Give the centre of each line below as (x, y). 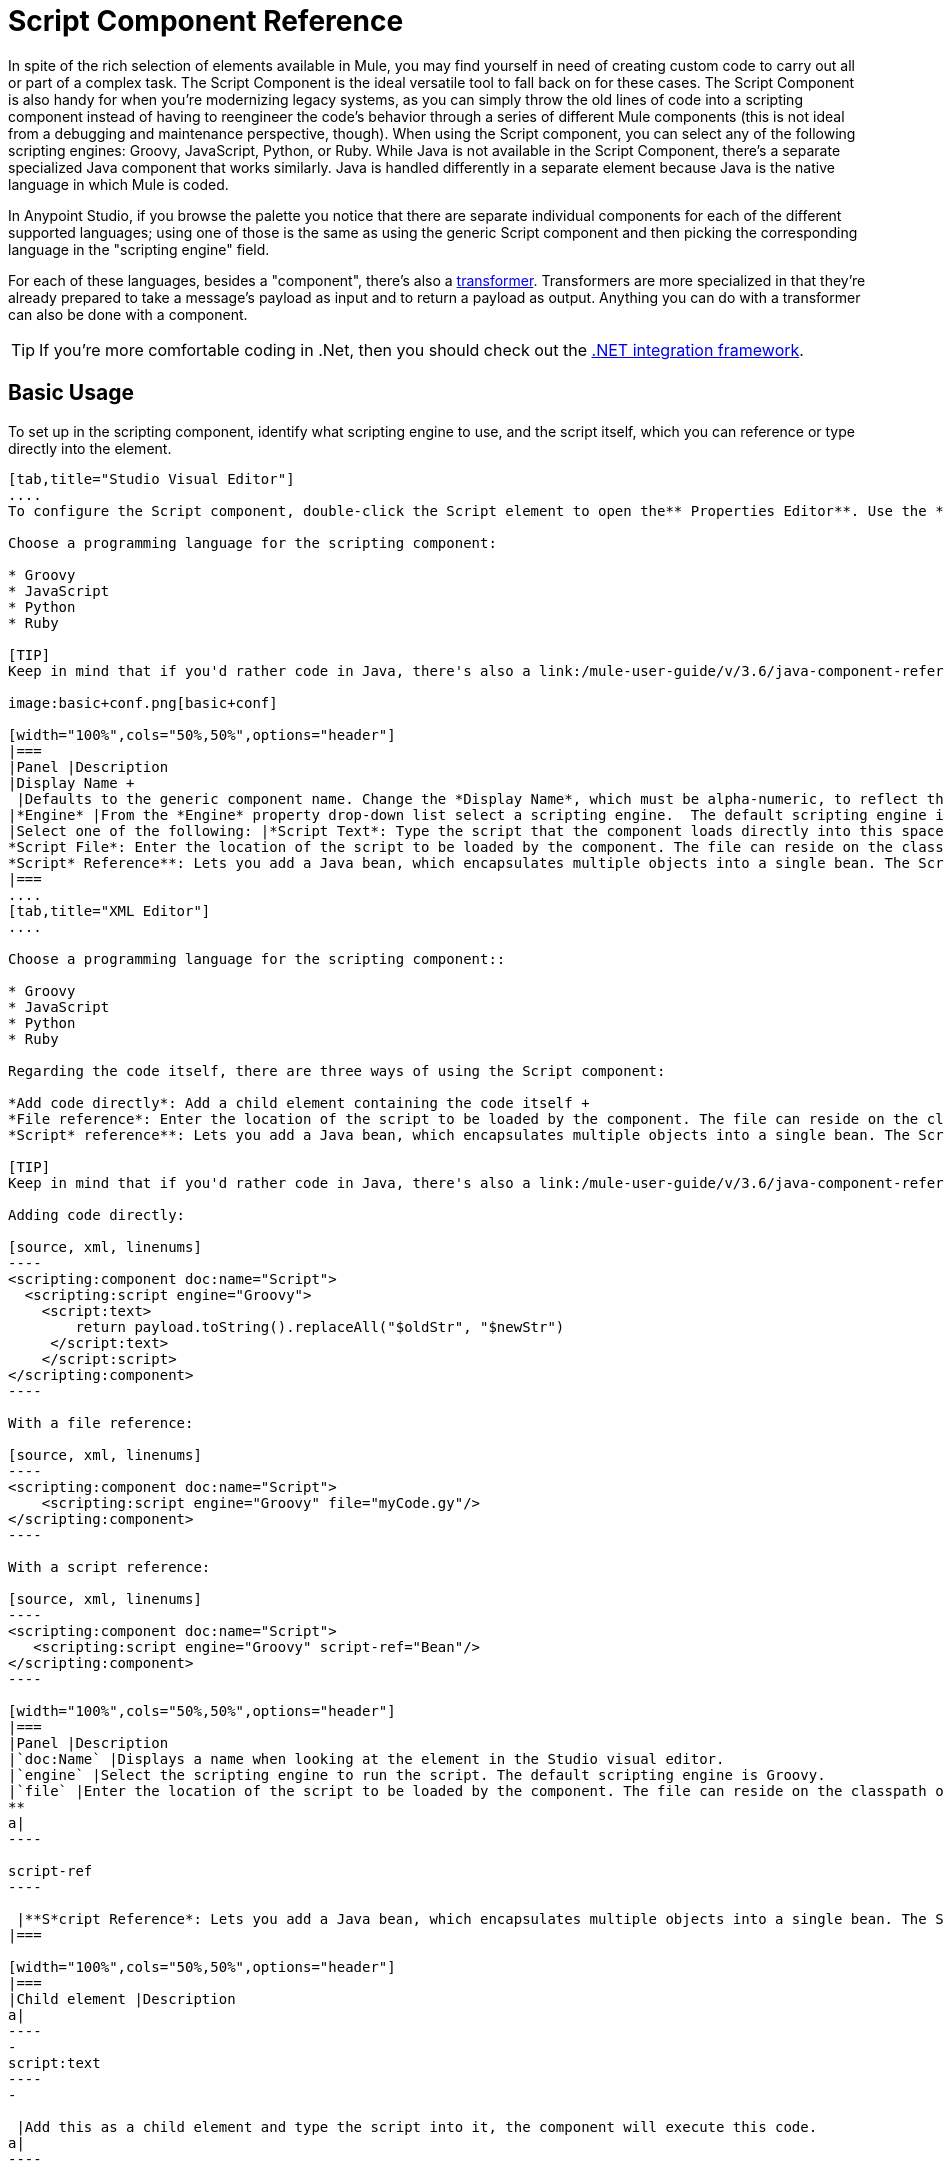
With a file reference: (101, 1422)
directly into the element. (90, 448)
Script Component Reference (206, 21)
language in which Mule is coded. (118, 184)
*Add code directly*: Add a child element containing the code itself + (299, 1102)
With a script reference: (109, 1566)
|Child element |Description (122, 1998)
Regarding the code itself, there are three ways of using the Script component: (337, 1070)
